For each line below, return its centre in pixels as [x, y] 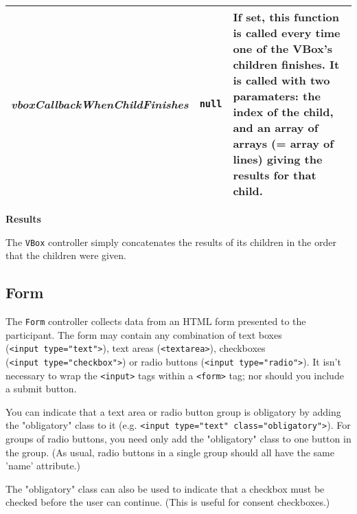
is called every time [287, 33]
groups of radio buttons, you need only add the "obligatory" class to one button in [178, 439]
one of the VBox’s [283, 48]
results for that [275, 175]
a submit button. [41, 389]
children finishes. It [286, 64]
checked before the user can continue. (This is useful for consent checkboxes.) [168, 502]
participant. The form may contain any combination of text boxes [144, 334]
